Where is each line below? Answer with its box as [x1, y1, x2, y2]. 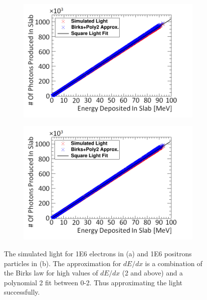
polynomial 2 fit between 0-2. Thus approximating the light [4, 277, 182, 287]
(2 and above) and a [122, 268, 183, 278]
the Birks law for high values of [4, 268, 98, 278]
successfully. [4, 287, 40, 297]
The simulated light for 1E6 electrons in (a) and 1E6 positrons [4, 248, 192, 258]
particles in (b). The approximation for [4, 258, 121, 268]
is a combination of [145, 258, 203, 268]
